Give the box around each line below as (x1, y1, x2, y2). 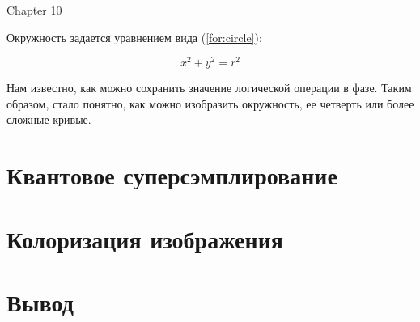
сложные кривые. (6, 111, 91, 128)
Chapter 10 (6, 2, 62, 18)
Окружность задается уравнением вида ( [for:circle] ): (6, 28, 262, 45)
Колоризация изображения (6, 222, 283, 255)
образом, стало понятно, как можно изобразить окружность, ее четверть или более (6, 95, 414, 112)
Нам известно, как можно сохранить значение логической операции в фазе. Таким (6, 79, 412, 96)
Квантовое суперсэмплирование (6, 159, 337, 192)
